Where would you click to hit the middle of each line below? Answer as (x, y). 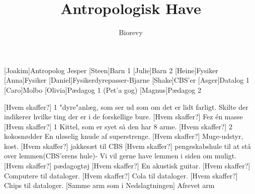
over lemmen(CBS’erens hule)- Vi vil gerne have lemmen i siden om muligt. (120, 156)
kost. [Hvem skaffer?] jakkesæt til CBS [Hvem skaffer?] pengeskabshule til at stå (127, 146)
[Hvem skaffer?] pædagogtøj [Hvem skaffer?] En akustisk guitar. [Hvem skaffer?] (127, 166)
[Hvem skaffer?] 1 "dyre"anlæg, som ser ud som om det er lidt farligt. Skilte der (126, 107)
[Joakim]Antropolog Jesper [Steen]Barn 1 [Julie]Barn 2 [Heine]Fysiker (111, 70)
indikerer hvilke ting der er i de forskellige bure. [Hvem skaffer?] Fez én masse (123, 117)
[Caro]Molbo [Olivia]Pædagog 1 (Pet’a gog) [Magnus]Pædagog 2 (103, 89)
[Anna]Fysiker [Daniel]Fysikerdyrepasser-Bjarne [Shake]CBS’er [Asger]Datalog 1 (127, 80)
